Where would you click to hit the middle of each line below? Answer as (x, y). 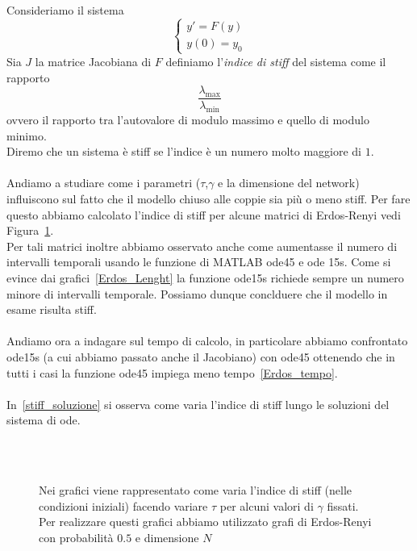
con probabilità (76, 537)
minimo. (27, 135)
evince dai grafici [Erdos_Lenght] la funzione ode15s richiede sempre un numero (205, 277)
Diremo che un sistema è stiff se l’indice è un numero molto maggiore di (184, 151)
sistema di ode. (44, 420)
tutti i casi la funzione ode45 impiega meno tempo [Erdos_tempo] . (172, 372)
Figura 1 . (30, 230)
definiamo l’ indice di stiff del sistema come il (276, 61)
